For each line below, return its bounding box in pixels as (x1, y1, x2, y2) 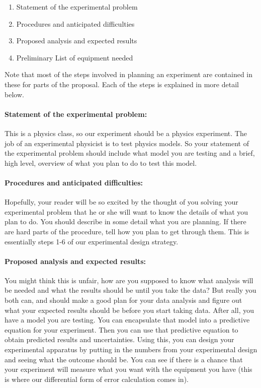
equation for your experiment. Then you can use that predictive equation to (5, 324, 238, 335)
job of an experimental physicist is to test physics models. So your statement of (5, 138, 249, 148)
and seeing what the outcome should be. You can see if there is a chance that (5, 354, 243, 364)
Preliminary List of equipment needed (16, 52, 133, 62)
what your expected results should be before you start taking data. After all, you (5, 304, 254, 315)
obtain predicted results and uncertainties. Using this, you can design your (5, 334, 234, 345)
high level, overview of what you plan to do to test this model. (5, 157, 197, 168)
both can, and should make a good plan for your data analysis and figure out (5, 295, 242, 305)
